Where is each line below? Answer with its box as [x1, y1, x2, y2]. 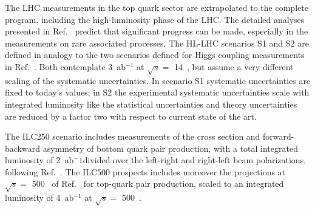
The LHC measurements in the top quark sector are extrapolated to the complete [5, 1, 308, 13]
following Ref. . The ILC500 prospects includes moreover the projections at [5, 165, 286, 178]
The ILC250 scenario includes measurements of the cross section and [5, 130, 260, 143]
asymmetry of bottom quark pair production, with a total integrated [42, 141, 298, 154]
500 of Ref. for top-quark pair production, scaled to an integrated [32, 177, 284, 190]
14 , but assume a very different [174, 60, 294, 73]
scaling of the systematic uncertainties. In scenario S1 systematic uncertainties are [5, 74, 311, 86]
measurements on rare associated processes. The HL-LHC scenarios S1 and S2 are [5, 36, 309, 49]
